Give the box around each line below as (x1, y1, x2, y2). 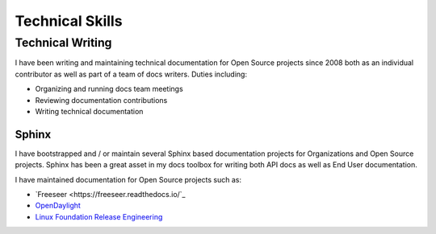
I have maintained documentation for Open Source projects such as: (15, 174, 242, 184)
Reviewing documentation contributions (35, 95, 168, 105)
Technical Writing (15, 35, 112, 50)
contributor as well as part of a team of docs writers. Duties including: (15, 69, 248, 79)
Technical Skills (15, 12, 123, 30)
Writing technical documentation (35, 106, 144, 116)
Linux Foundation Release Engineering (35, 211, 163, 221)
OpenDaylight (35, 201, 81, 211)
